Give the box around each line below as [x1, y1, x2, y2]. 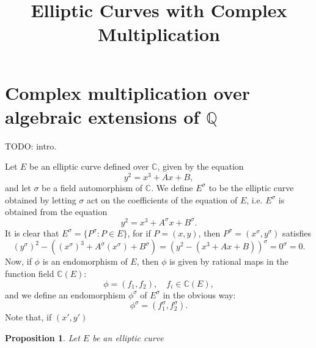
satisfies [282, 226, 312, 239]
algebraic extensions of [5, 104, 200, 129]
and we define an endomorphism [5, 288, 126, 301]
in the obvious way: [163, 288, 236, 301]
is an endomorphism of [42, 255, 128, 268]
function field [5, 267, 54, 279]
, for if [127, 226, 151, 239]
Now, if [5, 255, 32, 268]
